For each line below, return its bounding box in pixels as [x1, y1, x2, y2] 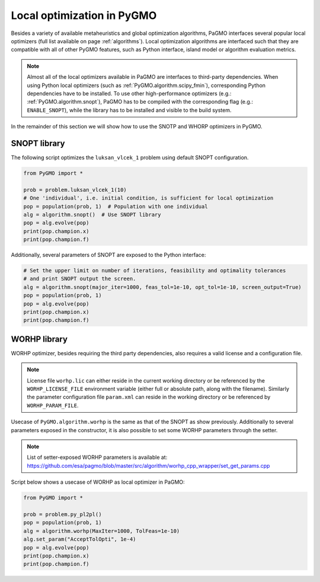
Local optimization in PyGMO [11, 9, 157, 22]
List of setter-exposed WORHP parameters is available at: [27, 454, 168, 461]
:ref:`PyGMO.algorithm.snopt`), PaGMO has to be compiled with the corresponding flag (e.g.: [27, 98, 253, 105]
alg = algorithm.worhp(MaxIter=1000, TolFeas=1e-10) [23, 528, 180, 534]
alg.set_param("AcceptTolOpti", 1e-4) [23, 536, 136, 543]
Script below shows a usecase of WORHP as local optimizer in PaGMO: [11, 478, 185, 485]
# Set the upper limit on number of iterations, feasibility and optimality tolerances [23, 267, 286, 274]
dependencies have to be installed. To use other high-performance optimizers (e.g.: [27, 89, 232, 97]
